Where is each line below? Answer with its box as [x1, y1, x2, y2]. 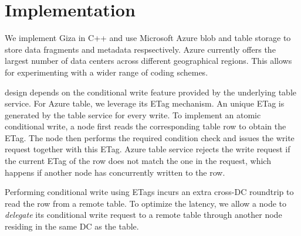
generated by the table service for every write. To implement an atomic [5, 108, 261, 121]
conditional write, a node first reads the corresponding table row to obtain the [5, 120, 286, 132]
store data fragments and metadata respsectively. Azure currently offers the [5, 43, 276, 55]
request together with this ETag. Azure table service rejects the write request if [5, 143, 290, 155]
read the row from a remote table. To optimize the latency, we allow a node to [5, 197, 286, 209]
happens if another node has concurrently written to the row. [5, 166, 225, 178]
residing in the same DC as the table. [5, 220, 139, 232]
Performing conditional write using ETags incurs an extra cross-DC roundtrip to [5, 186, 294, 198]
